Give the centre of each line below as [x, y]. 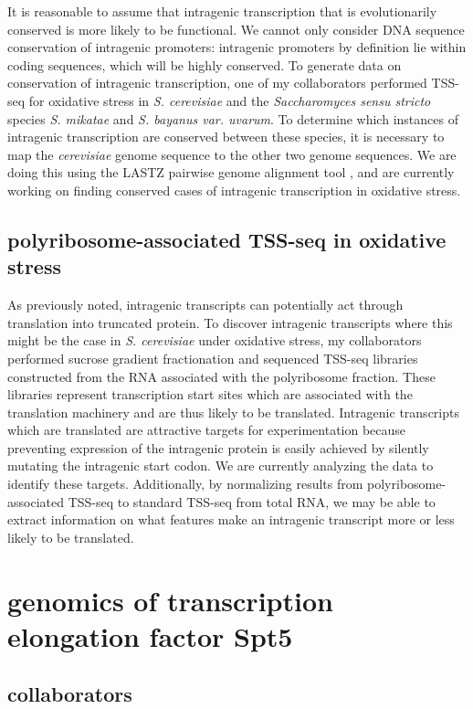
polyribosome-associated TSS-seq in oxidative [227, 239]
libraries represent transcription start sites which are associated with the [210, 394]
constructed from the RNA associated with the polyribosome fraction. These [221, 376]
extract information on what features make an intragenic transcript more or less [231, 519]
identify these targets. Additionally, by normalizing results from [185, 484]
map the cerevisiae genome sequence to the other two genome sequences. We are [232, 154]
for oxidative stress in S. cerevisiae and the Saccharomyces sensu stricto [230, 100]
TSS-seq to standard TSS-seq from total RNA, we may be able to [252, 501]
